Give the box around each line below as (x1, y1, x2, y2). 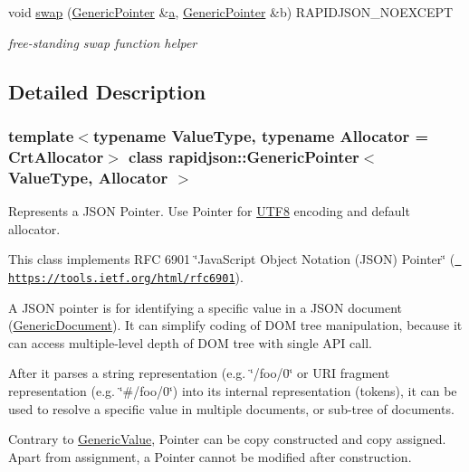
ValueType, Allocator (8, 165, 168, 188)
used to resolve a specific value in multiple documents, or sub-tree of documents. (8, 399, 455, 418)
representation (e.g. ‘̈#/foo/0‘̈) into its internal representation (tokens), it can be (8, 381, 457, 400)
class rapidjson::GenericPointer (129, 145, 359, 167)
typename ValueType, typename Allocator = (92, 124, 429, 146)
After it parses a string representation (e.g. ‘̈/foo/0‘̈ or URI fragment (8, 363, 390, 382)
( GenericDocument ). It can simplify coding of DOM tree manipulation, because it (8, 316, 463, 335)
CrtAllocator (8, 145, 104, 167)
